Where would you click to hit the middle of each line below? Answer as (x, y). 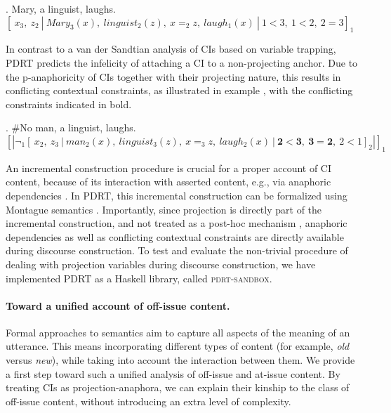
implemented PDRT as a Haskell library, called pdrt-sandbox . (139, 278)
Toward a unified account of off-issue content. (118, 305)
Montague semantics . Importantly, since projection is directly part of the (164, 209)
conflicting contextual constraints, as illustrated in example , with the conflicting (179, 90)
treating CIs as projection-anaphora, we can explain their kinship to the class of (178, 387)
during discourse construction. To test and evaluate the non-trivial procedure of (177, 250)
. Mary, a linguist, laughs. (61, 8)
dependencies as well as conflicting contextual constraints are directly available (175, 236)
